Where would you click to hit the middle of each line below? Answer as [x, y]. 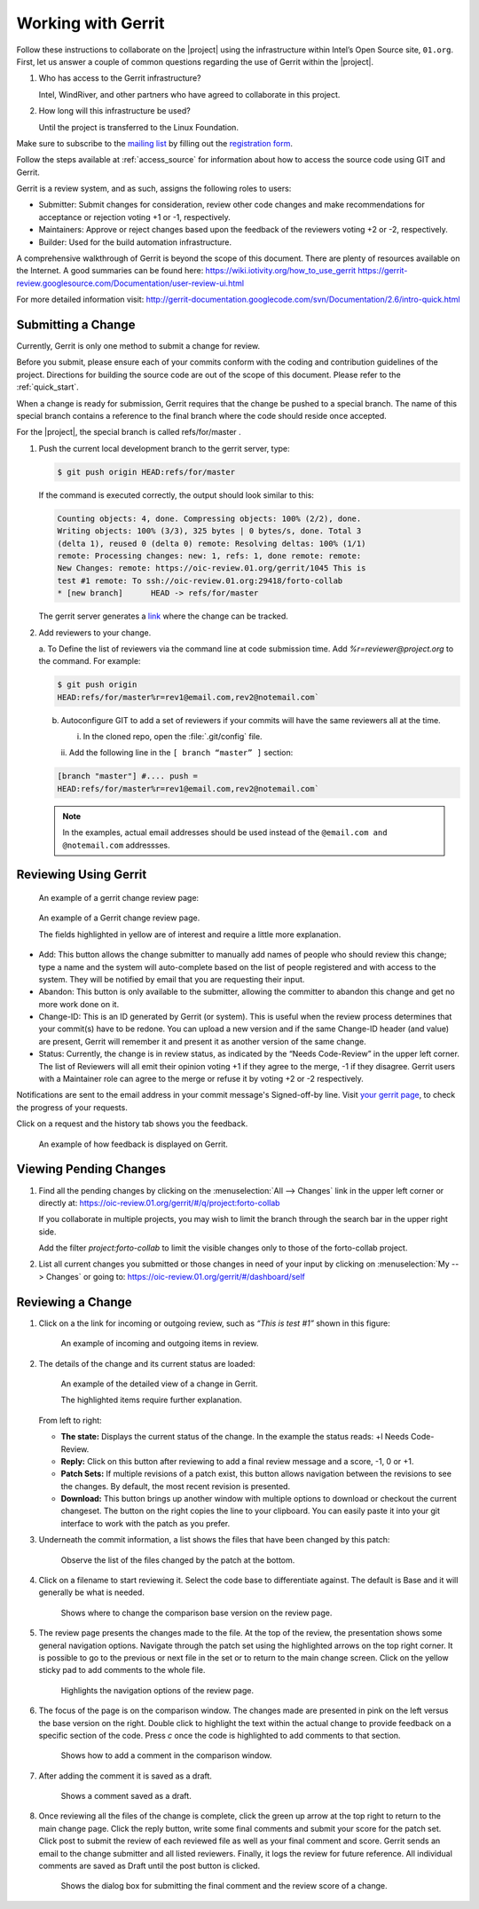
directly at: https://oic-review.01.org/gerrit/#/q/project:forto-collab [159, 1203]
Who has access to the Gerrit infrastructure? [120, 78]
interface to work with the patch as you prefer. [145, 1523]
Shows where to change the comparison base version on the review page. [196, 1613]
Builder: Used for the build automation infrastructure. [135, 242]
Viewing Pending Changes [91, 1169]
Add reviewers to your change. [95, 632]
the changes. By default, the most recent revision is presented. [176, 1486]
